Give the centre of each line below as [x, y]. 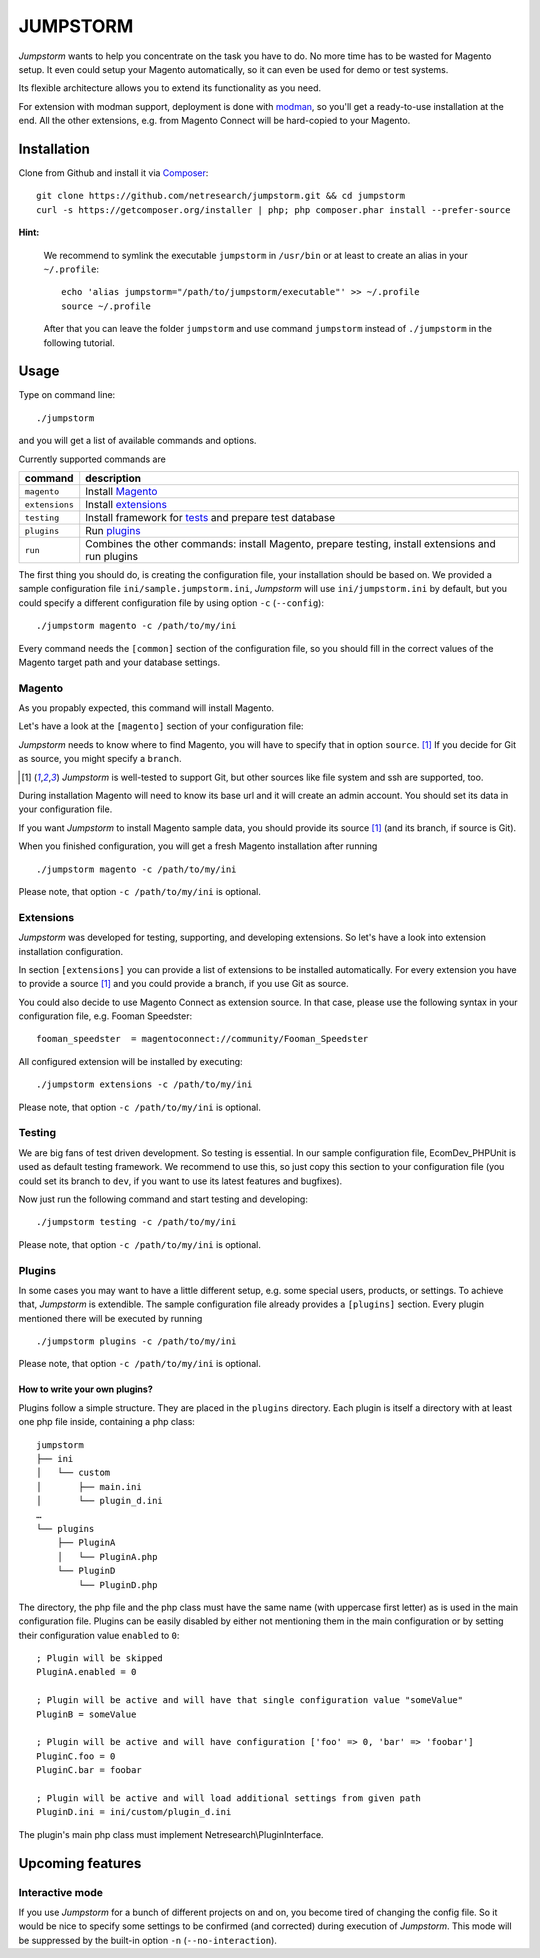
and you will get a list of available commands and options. [137, 441]
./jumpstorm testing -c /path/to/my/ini [136, 1222]
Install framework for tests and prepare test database [210, 517]
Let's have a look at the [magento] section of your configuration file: [161, 726]
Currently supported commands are [92, 459]
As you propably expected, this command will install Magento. [146, 708]
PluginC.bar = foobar [89, 1770]
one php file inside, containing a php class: [106, 1422]
